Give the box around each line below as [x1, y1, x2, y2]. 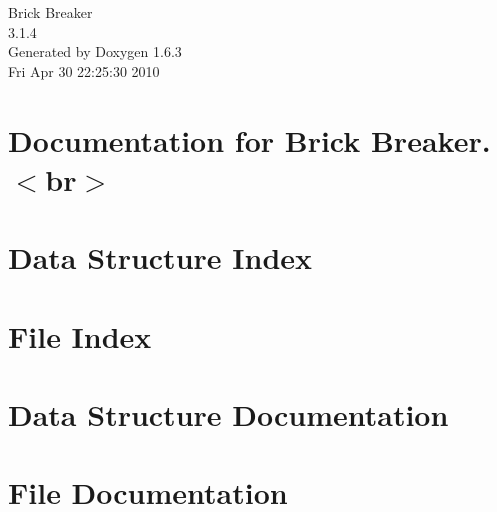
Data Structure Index [8, 237, 313, 278]
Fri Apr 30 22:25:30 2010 [8, 60, 160, 81]
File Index [8, 315, 152, 356]
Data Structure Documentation [8, 393, 449, 434]
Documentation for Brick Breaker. [8, 119, 491, 160]
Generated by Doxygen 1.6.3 [8, 41, 182, 62]
